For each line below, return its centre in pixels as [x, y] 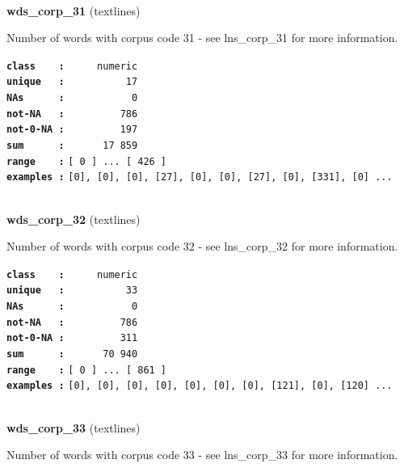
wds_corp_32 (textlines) [74, 219]
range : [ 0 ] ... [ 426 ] [87, 161]
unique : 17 [72, 82]
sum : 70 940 [72, 354]
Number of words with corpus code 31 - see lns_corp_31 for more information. [202, 38]
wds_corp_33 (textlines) [74, 427]
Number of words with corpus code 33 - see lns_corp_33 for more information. [202, 455]
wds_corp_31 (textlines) [74, 10]
